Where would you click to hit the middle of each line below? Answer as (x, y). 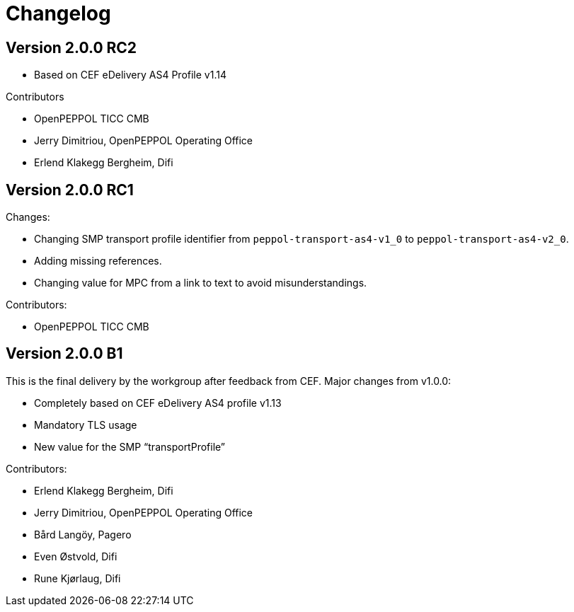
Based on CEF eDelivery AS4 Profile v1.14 (130, 75)
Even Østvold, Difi (76, 556)
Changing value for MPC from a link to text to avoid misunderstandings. (201, 283)
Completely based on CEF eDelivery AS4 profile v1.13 (158, 403)
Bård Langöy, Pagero (83, 534)
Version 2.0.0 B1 (64, 354)
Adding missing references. (98, 261)
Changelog (58, 13)
